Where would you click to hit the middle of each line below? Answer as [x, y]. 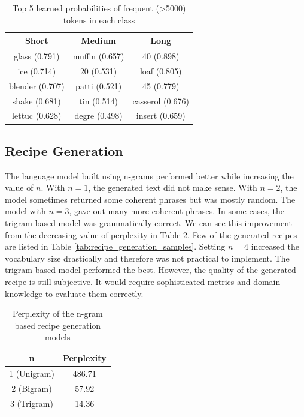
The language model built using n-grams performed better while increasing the [149, 175]
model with [25, 211]
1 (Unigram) [32, 373]
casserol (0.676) [161, 100]
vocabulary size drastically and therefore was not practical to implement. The [147, 258]
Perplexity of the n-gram [57, 313]
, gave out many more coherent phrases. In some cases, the [177, 211]
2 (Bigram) [32, 388]
